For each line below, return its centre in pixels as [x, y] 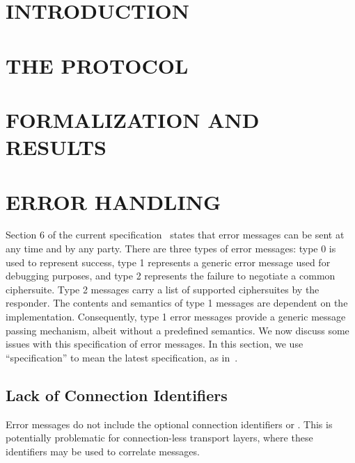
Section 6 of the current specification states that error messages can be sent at [175, 235]
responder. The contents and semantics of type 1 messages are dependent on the [177, 303]
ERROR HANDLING [113, 201]
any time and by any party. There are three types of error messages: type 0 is [171, 249]
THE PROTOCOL [97, 65]
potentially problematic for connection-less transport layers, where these [159, 438]
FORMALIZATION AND [133, 119]
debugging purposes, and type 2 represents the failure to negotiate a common [171, 276]
